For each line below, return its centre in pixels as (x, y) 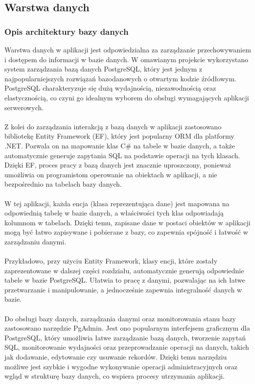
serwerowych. (24, 107)
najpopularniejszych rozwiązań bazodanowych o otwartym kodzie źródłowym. (120, 78)
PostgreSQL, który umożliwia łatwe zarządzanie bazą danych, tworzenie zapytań (125, 337)
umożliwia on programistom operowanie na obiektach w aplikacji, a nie (111, 174)
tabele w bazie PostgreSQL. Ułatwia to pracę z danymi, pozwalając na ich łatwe (125, 280)
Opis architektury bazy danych (67, 31)
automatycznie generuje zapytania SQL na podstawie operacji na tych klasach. (122, 155)
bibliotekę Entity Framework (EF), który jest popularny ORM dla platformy (119, 136)
